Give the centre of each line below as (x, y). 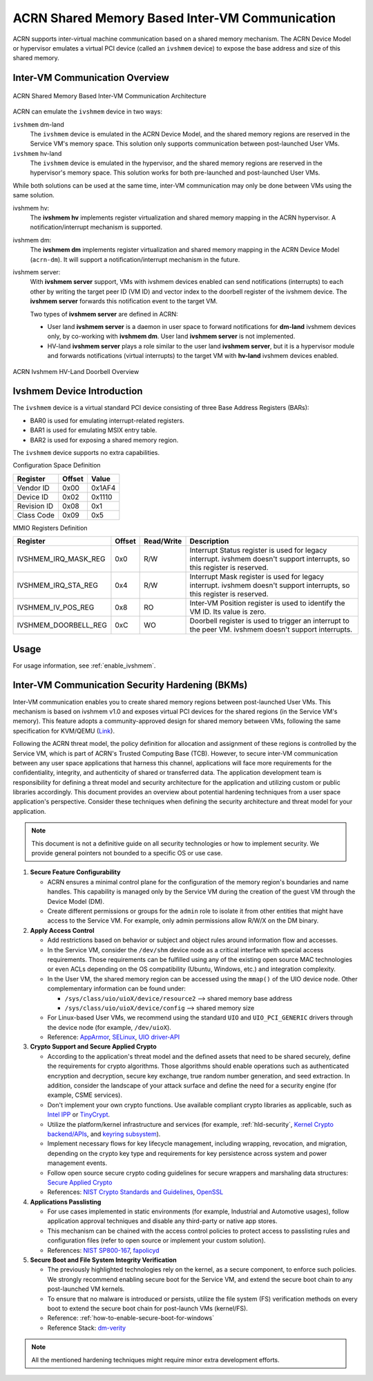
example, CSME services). (85, 1095)
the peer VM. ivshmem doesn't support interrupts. (271, 630)
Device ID (32, 497)
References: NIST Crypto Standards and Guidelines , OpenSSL (135, 1192)
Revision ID (35, 506)
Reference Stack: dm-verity (87, 1328)
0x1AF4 (103, 488)
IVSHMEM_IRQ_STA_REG (57, 585)
